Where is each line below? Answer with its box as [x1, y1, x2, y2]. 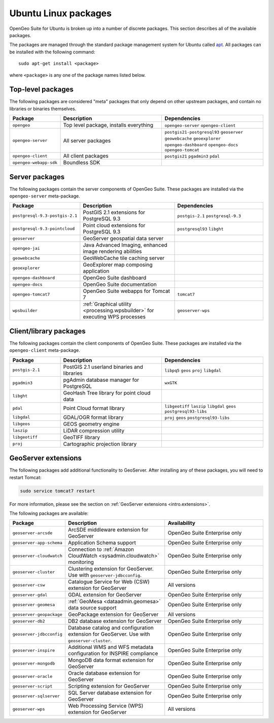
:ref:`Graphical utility [83, 301, 132, 308]
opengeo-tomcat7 [12, 291, 50, 297]
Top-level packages [9, 85, 74, 94]
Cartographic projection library [63, 440, 137, 447]
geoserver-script [12, 683, 53, 689]
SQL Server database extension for [67, 689, 152, 697]
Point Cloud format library [63, 405, 125, 412]
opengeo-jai [12, 245, 40, 251]
